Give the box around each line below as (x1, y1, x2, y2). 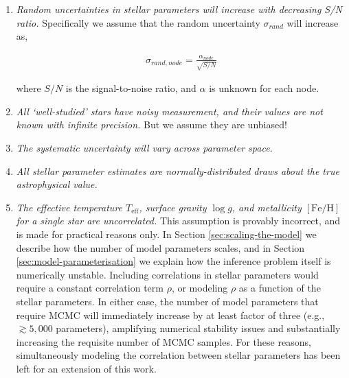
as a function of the (238, 281, 321, 295)
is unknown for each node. (209, 81, 319, 95)
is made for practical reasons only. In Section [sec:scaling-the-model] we (16, 226, 317, 241)
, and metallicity (232, 200, 302, 214)
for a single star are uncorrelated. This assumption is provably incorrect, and (16, 213, 341, 228)
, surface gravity (139, 200, 207, 214)
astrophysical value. (16, 177, 98, 191)
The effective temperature (16, 200, 123, 214)
